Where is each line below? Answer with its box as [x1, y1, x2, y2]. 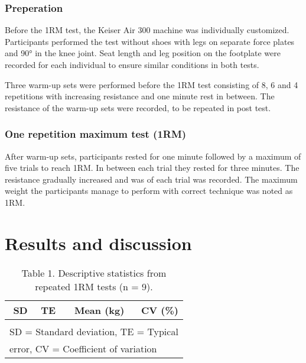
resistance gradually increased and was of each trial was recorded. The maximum [5, 173, 298, 185]
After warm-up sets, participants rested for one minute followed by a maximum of [5, 150, 301, 162]
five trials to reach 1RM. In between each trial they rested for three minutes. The [5, 161, 300, 174]
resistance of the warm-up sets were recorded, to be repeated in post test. [5, 101, 271, 114]
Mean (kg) [74, 303, 125, 317]
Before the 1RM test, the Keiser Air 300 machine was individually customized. [5, 24, 289, 36]
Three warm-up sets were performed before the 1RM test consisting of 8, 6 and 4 [5, 78, 298, 90]
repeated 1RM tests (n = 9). [35, 279, 153, 293]
